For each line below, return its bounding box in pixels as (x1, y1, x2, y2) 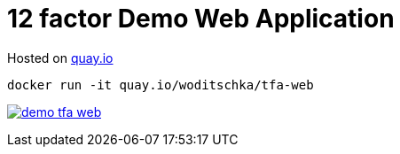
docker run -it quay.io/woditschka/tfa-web (7, 77, 314, 92)
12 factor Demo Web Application (7, 4, 395, 34)
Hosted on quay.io (7, 50, 114, 65)
